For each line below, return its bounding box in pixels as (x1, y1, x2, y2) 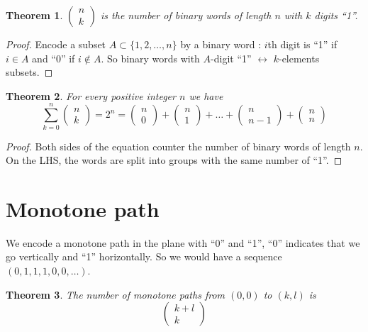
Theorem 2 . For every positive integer (6, 88, 176, 103)
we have (189, 88, 223, 103)
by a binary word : (180, 37, 262, 51)
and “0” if (32, 50, 75, 65)
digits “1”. (314, 8, 358, 22)
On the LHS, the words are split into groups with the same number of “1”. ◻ (6, 153, 342, 167)
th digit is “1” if (267, 37, 338, 51)
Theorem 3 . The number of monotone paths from (6, 287, 225, 301)
